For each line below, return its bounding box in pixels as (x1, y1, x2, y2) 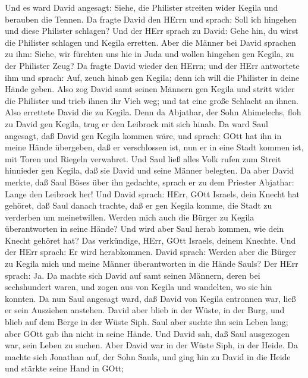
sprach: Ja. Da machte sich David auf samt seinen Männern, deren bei (5, 269, 260, 281)
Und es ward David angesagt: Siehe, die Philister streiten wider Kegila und (5, 1, 278, 13)
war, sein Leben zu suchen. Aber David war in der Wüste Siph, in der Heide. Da (5, 339, 298, 351)
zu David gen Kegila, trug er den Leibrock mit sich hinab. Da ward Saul (5, 117, 269, 130)
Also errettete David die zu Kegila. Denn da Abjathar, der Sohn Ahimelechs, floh (5, 106, 301, 118)
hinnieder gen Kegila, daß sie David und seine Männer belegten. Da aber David (5, 164, 294, 177)
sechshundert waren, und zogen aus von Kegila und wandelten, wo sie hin (5, 281, 272, 293)
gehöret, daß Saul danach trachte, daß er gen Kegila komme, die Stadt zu (5, 199, 272, 212)
